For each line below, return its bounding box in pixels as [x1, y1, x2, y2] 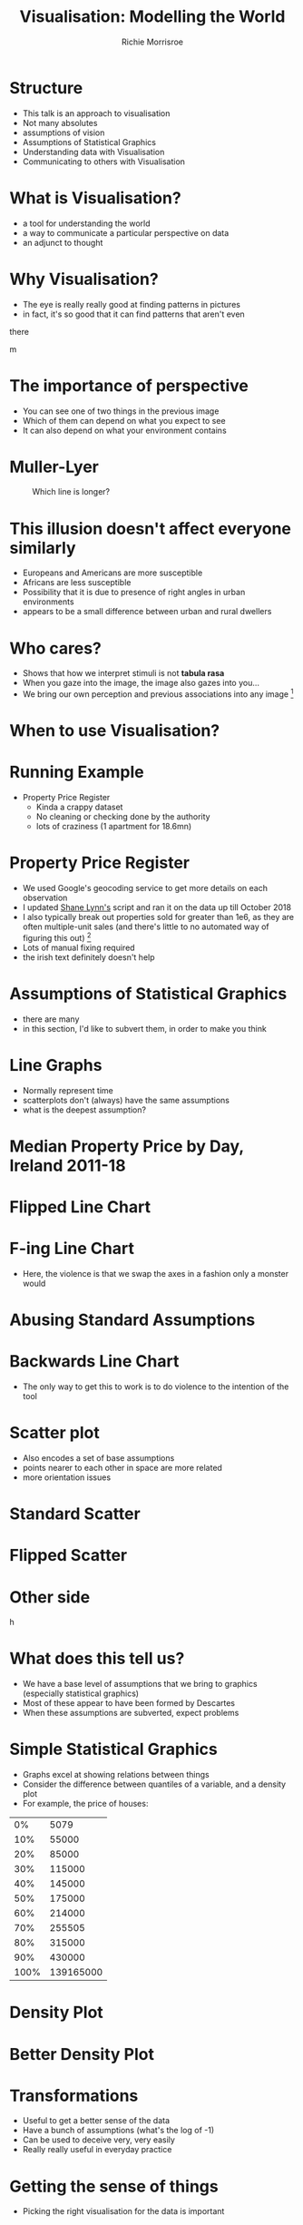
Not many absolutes [22, 117, 98, 128]
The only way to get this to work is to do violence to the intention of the [22, 1381, 289, 1392]
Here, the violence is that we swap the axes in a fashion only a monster [22, 1268, 288, 1279]
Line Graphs [9, 1054, 103, 1075]
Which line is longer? [32, 486, 111, 497]
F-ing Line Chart [9, 1239, 134, 1259]
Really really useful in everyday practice [22, 2144, 172, 2155]
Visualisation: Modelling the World [19, 6, 286, 27]
